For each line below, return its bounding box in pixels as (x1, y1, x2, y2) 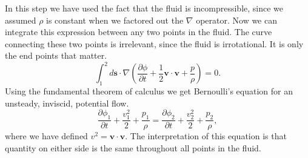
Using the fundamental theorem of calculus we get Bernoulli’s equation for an (5, 85, 293, 97)
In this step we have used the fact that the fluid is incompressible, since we (5, 2, 284, 14)
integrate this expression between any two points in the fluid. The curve (5, 25, 272, 38)
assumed (5, 13, 36, 26)
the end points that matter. (5, 49, 107, 62)
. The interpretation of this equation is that (125, 130, 287, 142)
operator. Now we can (196, 13, 278, 26)
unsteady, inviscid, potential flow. (5, 96, 129, 109)
